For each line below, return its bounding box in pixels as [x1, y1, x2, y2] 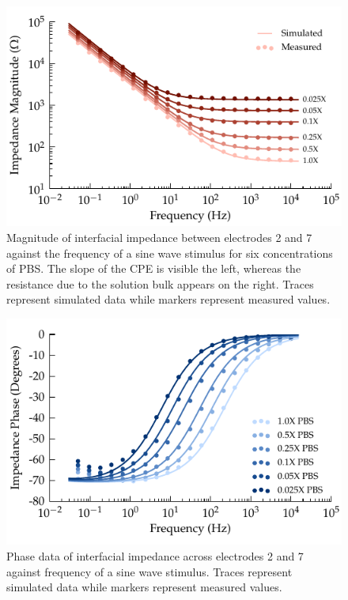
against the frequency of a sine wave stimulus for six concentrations [6, 244, 333, 261]
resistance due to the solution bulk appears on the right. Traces [6, 275, 314, 292]
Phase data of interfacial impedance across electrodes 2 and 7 [6, 547, 304, 564]
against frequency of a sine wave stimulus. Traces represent [6, 563, 293, 579]
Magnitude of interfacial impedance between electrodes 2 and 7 [6, 228, 312, 245]
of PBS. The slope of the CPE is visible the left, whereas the [6, 260, 301, 277]
